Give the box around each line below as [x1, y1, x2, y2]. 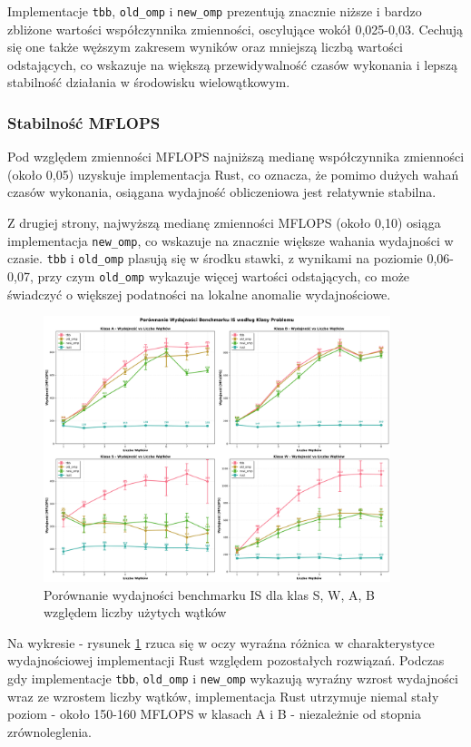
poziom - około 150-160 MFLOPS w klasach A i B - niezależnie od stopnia [7, 704, 421, 723]
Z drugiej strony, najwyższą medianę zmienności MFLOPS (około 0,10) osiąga [7, 213, 441, 232]
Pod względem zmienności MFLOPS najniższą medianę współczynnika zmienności [7, 147, 465, 166]
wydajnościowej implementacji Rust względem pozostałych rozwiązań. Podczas [7, 651, 445, 670]
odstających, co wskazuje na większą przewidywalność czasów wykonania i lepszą [7, 54, 457, 74]
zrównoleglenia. [7, 722, 92, 741]
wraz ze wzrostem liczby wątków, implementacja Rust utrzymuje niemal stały [7, 686, 439, 705]
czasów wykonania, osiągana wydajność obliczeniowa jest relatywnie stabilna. [7, 182, 437, 201]
